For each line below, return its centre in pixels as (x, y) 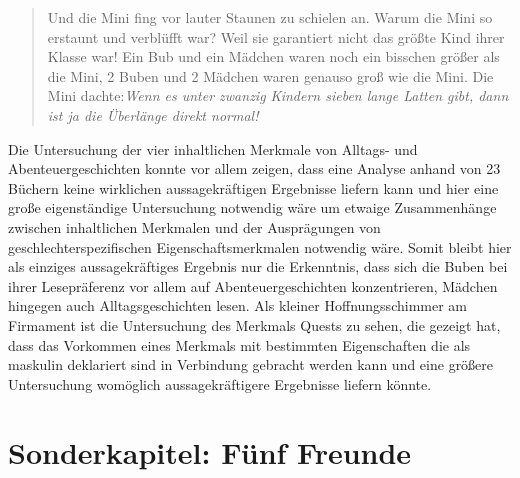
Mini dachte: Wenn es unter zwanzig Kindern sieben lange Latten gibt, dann (278, 95)
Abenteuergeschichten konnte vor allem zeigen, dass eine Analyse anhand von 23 (254, 168)
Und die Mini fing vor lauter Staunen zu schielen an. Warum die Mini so (270, 17)
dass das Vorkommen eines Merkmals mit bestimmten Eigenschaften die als (239, 344)
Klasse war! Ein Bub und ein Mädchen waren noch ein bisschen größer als (273, 56)
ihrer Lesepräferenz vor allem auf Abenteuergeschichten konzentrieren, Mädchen (253, 285)
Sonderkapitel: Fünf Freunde (210, 452)
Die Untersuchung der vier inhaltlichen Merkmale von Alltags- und (213, 148)
